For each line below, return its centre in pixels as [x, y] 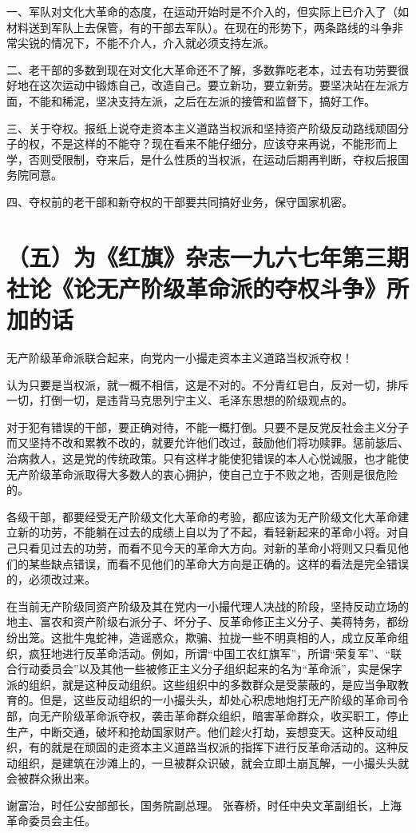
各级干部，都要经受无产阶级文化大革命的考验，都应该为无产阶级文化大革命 [202, 516]
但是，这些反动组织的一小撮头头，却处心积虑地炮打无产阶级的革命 [213, 700]
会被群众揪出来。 [51, 778]
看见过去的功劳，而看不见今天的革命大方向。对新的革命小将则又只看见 [213, 547]
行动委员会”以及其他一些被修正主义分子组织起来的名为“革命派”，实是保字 [210, 669]
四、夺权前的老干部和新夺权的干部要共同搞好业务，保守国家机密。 [180, 201]
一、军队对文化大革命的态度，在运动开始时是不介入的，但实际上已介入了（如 [208, 11]
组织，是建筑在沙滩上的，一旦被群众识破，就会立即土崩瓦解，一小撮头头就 [213, 762]
